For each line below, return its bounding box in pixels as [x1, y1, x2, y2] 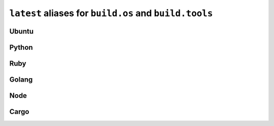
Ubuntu [9, 27, 34, 35]
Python [9, 43, 33, 51]
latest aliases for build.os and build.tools [9, 8, 213, 19]
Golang [9, 76, 33, 84]
